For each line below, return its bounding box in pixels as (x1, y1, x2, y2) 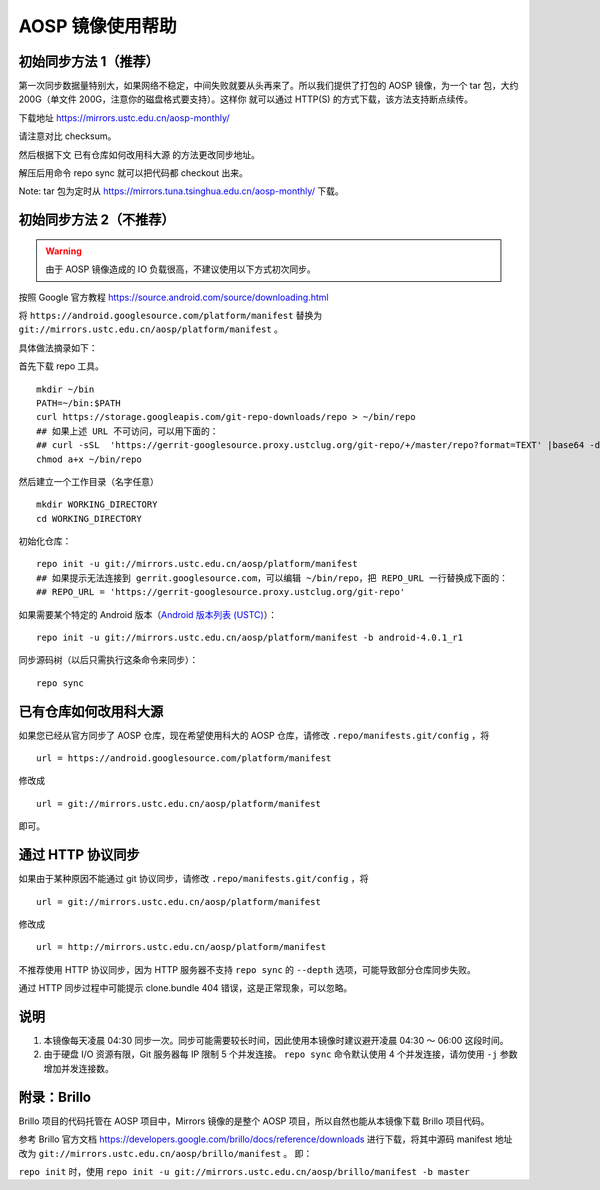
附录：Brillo (18, 1088, 92, 1105)
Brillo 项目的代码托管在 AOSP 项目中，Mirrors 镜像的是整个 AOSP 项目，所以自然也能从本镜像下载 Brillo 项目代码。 (18, 1115, 490, 1127)
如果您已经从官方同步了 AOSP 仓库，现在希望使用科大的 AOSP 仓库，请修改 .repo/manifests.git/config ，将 (18, 729, 490, 741)
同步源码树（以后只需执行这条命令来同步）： (18, 654, 199, 666)
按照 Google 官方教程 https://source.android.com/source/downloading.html (18, 291, 329, 303)
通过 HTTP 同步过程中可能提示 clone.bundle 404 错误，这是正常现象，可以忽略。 (18, 982, 353, 994)
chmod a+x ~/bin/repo (36, 453, 142, 465)
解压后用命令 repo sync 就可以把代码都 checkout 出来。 (18, 167, 249, 179)
